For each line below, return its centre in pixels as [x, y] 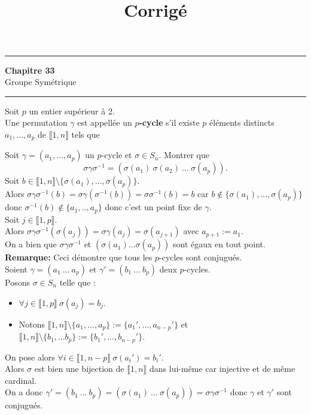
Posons [17, 282]
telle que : [77, 282]
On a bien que [31, 244]
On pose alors [30, 357]
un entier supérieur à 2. [72, 110]
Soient [16, 269]
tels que [86, 134]
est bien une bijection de [79, 369]
